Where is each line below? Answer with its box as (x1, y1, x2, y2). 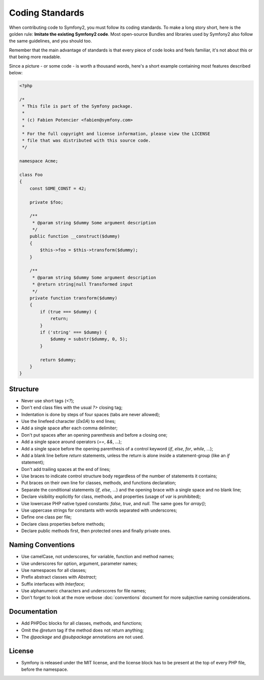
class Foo (19, 172, 43, 177)
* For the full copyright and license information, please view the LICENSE (22, 131, 210, 137)
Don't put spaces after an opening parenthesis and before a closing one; (21, 432, 168, 438)
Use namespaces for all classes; (21, 567, 87, 573)
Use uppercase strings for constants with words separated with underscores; (21, 507, 177, 514)
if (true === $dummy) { (40, 309, 97, 314)
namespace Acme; (19, 158, 59, 164)
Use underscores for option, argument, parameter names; (21, 561, 138, 566)
